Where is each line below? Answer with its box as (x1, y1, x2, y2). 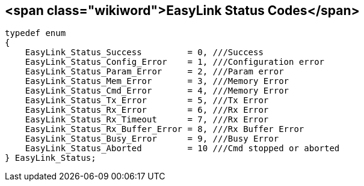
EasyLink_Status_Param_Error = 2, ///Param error (25, 67, 284, 77)
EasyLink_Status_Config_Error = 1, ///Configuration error (25, 57, 325, 67)
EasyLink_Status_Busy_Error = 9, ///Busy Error (25, 134, 279, 144)
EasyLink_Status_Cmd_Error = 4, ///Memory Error (25, 86, 289, 96)
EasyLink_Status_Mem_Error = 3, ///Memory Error (25, 76, 289, 86)
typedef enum (5, 28, 66, 38)
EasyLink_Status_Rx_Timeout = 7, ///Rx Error (25, 115, 269, 125)
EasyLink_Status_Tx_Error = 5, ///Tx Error (25, 95, 269, 106)
